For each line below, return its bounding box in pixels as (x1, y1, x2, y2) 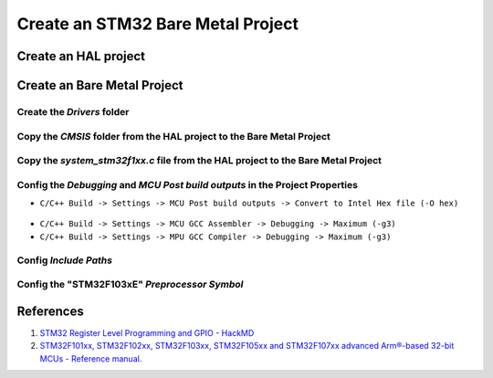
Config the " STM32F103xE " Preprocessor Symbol (16, 278, 244, 291)
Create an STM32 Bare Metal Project (16, 14, 299, 34)
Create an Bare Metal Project (16, 78, 184, 93)
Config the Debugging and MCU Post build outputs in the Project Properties (16, 178, 358, 191)
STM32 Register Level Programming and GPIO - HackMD (39, 327, 255, 338)
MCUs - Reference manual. (39, 352, 142, 364)
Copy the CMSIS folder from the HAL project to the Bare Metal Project (16, 130, 330, 142)
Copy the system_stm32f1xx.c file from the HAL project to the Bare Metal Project (16, 154, 383, 167)
